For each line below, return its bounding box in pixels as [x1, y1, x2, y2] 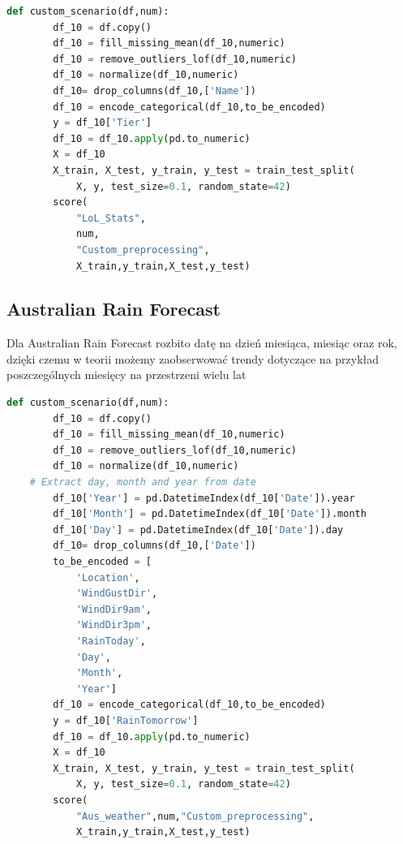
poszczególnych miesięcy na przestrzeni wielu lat [6, 366, 247, 383]
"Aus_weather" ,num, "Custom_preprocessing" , [75, 810, 315, 822]
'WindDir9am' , [75, 603, 152, 615]
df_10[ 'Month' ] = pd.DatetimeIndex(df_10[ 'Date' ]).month [53, 508, 367, 520]
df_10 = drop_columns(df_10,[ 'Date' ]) [53, 540, 256, 552]
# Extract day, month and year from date [29, 476, 256, 489]
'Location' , [75, 571, 140, 583]
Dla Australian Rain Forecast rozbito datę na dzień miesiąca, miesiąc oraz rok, [6, 334, 397, 351]
